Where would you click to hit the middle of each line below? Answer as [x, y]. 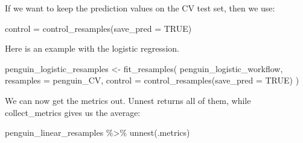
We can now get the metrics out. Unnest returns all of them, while [128, 100]
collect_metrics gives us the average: [73, 112]
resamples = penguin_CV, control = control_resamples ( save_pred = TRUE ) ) [152, 80]
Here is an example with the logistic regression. [92, 48]
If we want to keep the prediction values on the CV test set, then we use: [140, 8]
